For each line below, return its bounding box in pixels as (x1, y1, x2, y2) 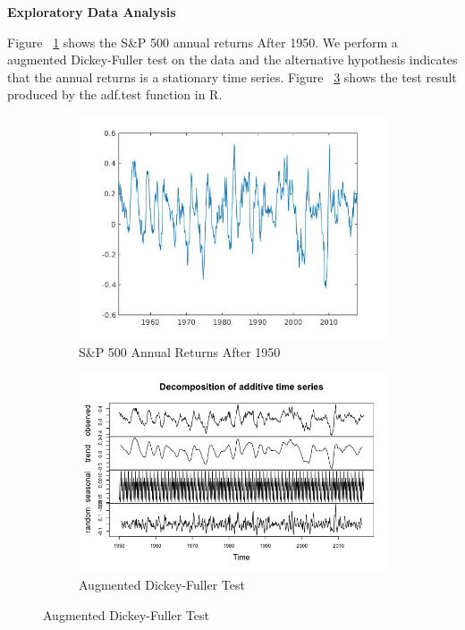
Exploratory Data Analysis (7, 3, 176, 21)
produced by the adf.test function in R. (7, 85, 223, 104)
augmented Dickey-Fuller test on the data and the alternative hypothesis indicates (7, 50, 458, 69)
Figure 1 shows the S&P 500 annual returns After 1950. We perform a (7, 32, 398, 51)
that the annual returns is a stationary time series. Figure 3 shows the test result (7, 67, 457, 86)
